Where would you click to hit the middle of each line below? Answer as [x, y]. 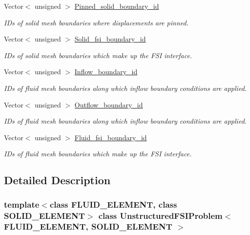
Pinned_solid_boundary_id [117, 6]
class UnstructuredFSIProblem [160, 215]
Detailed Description [57, 180]
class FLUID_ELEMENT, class [113, 204]
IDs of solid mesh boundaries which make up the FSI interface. [98, 55]
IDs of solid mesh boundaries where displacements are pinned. [96, 22]
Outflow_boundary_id [109, 104]
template [22, 204]
